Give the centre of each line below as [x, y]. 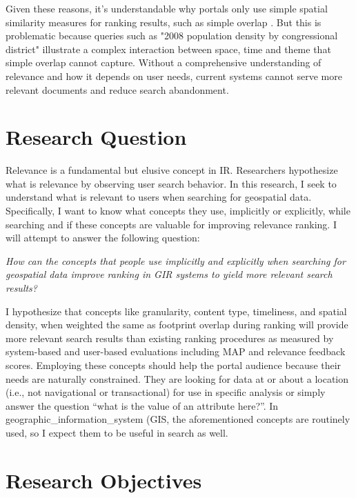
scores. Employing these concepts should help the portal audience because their [174, 365]
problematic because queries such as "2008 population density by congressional [172, 36]
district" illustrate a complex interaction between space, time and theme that [168, 49]
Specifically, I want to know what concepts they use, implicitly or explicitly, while [178, 211]
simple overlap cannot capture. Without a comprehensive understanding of [164, 62]
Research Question [96, 137]
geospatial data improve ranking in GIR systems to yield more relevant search [169, 274]
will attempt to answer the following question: [103, 238]
